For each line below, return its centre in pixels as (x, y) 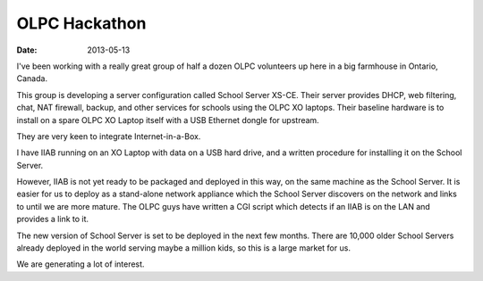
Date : (27, 50)
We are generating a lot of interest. (80, 264)
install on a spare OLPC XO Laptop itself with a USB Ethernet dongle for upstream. (168, 120)
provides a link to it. (53, 219)
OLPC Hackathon (81, 23)
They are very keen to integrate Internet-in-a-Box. (109, 136)
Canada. (32, 79)
